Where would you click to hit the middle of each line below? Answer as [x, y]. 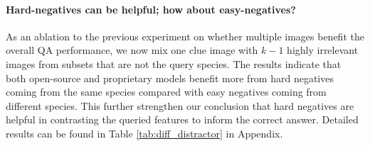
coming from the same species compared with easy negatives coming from [166, 92]
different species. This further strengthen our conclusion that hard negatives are [180, 105]
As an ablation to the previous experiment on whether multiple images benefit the [185, 36]
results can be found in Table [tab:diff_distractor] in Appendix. [144, 133]
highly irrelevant [323, 50]
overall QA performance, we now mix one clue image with [132, 50]
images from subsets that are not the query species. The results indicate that [174, 63]
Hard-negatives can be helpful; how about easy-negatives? [151, 9]
